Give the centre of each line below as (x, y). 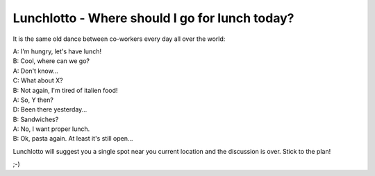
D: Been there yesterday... (50, 109)
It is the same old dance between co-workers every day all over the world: (119, 39)
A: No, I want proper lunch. (51, 129)
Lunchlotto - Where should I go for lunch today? (153, 18)
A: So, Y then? (33, 100)
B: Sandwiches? (36, 119)
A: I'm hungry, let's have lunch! (57, 51)
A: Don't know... (35, 71)
